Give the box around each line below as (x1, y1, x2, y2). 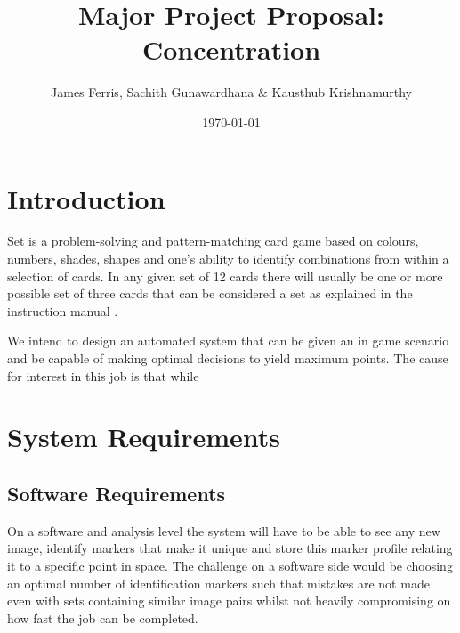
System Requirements (7, 418, 280, 455)
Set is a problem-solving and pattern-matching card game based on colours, (7, 231, 419, 250)
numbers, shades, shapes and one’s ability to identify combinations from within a (7, 249, 449, 268)
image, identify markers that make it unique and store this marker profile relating (7, 539, 453, 557)
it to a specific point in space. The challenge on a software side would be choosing (7, 556, 453, 574)
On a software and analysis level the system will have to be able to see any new (7, 521, 440, 540)
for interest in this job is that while (7, 366, 199, 385)
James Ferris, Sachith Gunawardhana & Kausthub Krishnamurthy (51, 83, 412, 101)
